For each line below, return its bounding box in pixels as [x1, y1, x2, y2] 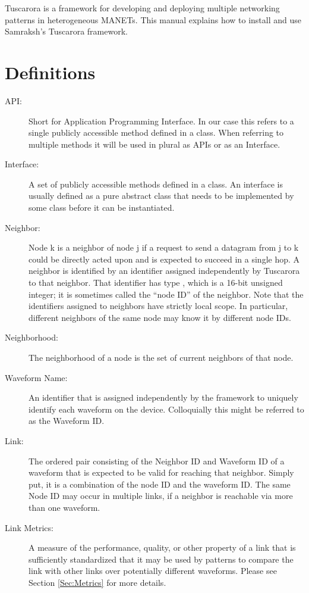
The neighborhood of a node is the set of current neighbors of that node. [29, 351, 294, 363]
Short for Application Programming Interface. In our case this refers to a [29, 114, 294, 127]
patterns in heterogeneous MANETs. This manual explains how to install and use [5, 13, 301, 26]
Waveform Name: [5, 371, 68, 383]
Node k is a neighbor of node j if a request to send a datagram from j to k [29, 241, 299, 254]
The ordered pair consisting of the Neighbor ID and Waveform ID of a [29, 454, 285, 467]
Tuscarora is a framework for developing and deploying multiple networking [5, 2, 280, 14]
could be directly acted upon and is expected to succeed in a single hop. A [29, 252, 300, 265]
